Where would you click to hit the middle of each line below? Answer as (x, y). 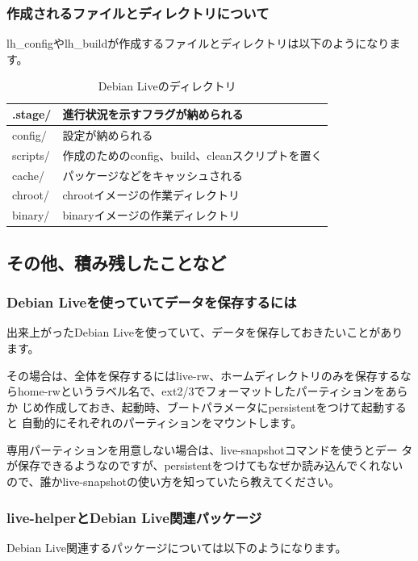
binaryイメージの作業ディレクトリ (151, 215)
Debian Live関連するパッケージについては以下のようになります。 (177, 547)
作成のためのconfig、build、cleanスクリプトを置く (192, 155)
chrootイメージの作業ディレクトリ (151, 195)
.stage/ (32, 114)
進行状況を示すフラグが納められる (153, 114)
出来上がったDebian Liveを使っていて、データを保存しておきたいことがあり (205, 332)
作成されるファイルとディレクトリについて (138, 13)
